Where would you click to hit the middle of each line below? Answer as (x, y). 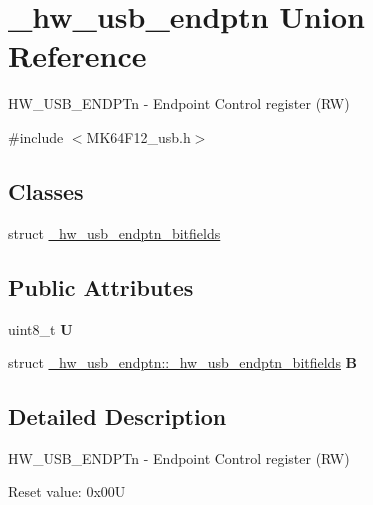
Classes (46, 190)
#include (36, 136)
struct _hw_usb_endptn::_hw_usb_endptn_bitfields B (183, 362)
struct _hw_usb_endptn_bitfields (114, 232)
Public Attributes (101, 286)
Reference (77, 55)
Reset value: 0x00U (67, 491)
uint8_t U (40, 328)
